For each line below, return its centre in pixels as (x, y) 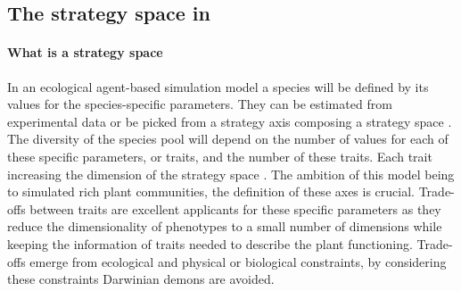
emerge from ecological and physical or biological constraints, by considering (238, 261)
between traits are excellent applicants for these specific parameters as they (235, 208)
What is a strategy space (85, 52)
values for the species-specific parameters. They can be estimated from (200, 104)
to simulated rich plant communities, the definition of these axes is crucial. (211, 191)
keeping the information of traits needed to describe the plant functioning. (210, 243)
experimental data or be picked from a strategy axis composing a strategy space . (230, 121)
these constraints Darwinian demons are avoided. (141, 279)
